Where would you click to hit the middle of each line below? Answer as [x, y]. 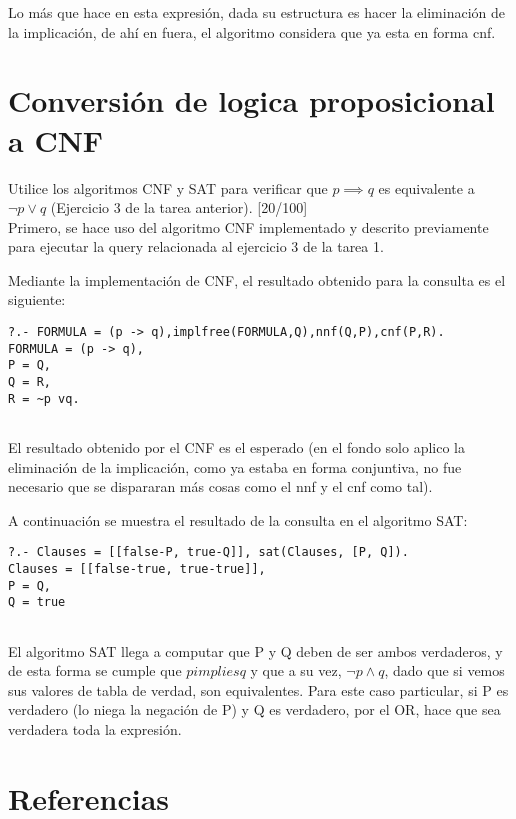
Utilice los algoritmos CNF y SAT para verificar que [168, 187]
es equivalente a [426, 187]
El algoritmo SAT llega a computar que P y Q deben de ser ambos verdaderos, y [255, 650]
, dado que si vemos [444, 670]
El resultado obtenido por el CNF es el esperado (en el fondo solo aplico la [236, 447]
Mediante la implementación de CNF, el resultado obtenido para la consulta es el [257, 279]
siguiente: [37, 299]
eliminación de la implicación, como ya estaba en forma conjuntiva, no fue [235, 466]
